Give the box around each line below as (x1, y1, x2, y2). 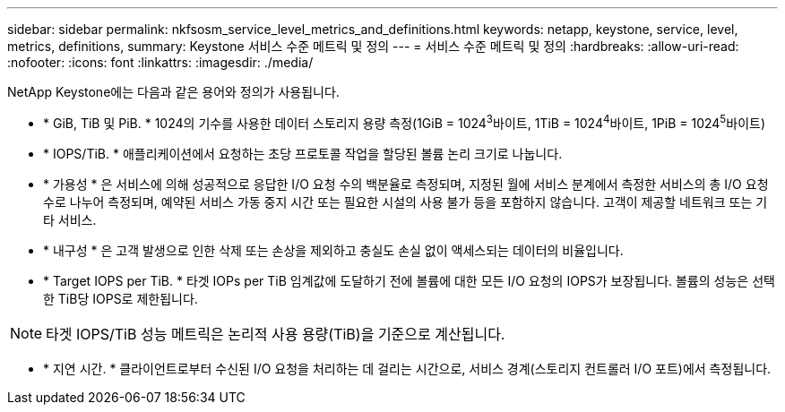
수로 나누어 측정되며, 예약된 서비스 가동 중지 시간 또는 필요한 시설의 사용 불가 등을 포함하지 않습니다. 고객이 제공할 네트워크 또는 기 (43, 193, 768, 210)
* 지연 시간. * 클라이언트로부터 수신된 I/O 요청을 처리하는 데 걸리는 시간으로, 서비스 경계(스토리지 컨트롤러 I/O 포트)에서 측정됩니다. (43, 360, 772, 376)
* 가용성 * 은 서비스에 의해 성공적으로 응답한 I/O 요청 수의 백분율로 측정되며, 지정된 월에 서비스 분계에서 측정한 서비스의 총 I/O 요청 (43, 176, 769, 192)
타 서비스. (43, 211, 97, 227)
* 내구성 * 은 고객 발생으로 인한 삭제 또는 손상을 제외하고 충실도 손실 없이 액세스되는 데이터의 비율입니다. (43, 242, 624, 258)
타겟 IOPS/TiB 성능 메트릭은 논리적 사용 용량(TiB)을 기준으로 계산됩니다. (46, 324, 505, 343)
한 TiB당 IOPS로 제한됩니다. (43, 290, 198, 306)
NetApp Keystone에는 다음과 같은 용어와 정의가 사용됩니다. (7, 84, 340, 99)
